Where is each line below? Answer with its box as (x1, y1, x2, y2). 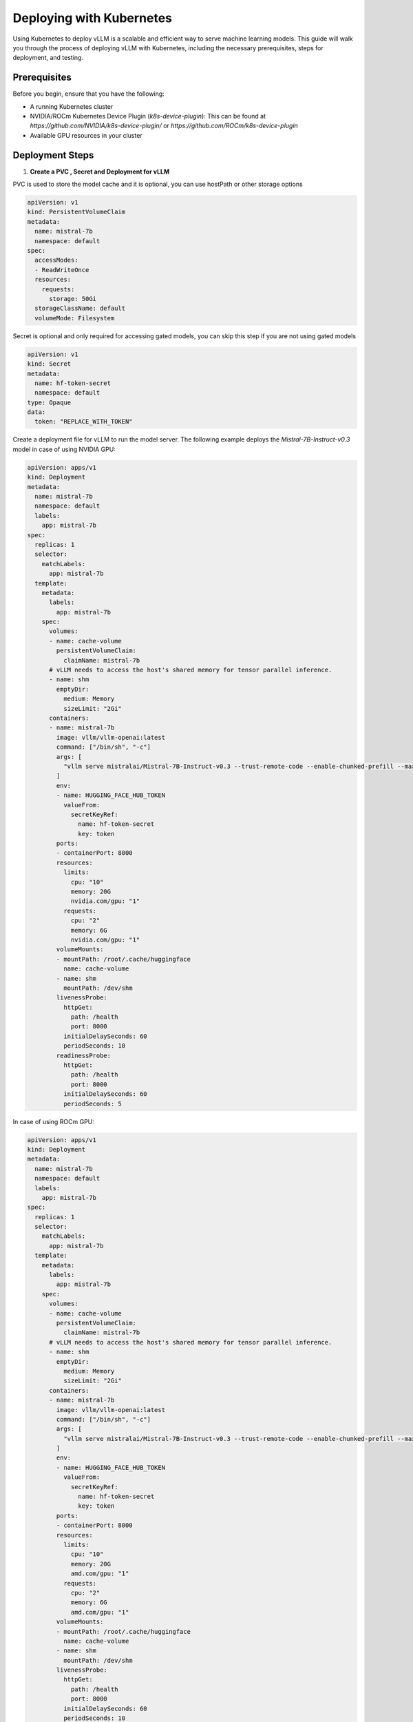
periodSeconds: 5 (63, 1099, 122, 1108)
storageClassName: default (34, 304, 126, 313)
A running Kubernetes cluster (30, 102, 114, 110)
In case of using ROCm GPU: (12, 1117, 94, 1125)
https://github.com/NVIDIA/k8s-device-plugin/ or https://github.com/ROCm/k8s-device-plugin (30, 121, 299, 130)
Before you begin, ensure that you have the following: (12, 90, 165, 98)
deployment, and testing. (12, 54, 84, 62)
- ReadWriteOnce (34, 266, 89, 273)
